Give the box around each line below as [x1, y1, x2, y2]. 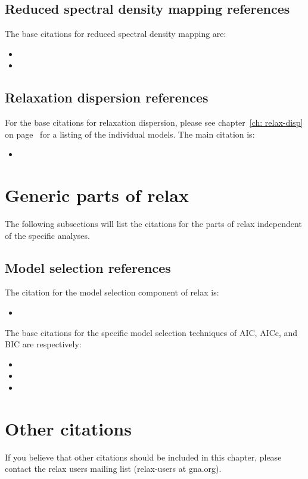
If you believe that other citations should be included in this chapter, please [5, 450, 282, 463]
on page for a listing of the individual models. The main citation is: [5, 127, 255, 140]
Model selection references [5, 258, 171, 276]
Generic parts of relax [5, 183, 189, 207]
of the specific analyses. [5, 229, 90, 241]
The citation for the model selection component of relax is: [5, 286, 219, 298]
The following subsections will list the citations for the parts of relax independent [5, 217, 302, 230]
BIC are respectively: [5, 338, 82, 350]
